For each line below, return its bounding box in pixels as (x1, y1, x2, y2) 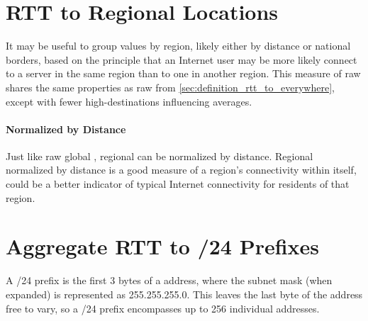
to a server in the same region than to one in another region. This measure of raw (6, 66, 361, 81)
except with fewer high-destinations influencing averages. (6, 94, 252, 108)
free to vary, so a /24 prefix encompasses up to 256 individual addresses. (6, 300, 320, 315)
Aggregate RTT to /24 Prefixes (6, 232, 320, 261)
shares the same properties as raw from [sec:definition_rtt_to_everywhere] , (6, 79, 335, 94)
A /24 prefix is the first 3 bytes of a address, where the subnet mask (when (6, 273, 333, 288)
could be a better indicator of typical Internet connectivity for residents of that (6, 176, 350, 191)
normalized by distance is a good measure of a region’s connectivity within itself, (6, 162, 357, 177)
